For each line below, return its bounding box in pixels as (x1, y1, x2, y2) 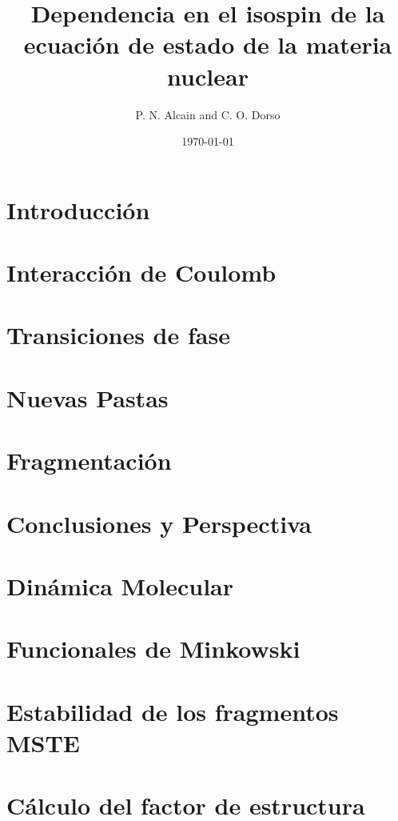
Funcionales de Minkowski (6, 632, 300, 665)
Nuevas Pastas (6, 381, 169, 414)
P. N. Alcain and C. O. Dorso (135, 106, 281, 122)
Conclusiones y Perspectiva (6, 507, 312, 539)
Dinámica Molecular (6, 569, 234, 602)
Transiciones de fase (6, 318, 230, 351)
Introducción (6, 193, 150, 226)
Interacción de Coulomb (6, 256, 277, 289)
